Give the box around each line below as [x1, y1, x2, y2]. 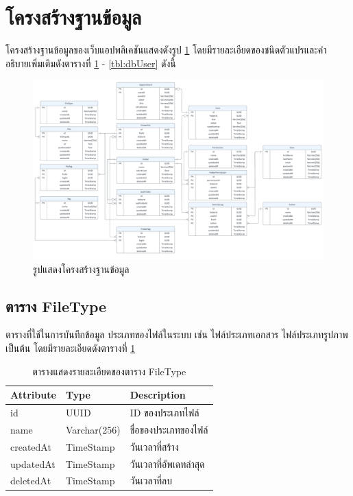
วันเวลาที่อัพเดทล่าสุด [130, 456, 205, 471]
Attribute [10, 388, 56, 402]
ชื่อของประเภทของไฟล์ [130, 422, 208, 436]
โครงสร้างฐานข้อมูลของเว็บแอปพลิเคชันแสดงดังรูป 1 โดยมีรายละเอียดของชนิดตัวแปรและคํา [5, 43, 327, 57]
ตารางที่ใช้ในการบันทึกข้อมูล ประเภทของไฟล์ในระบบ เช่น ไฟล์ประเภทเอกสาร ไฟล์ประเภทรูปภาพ [5, 327, 348, 342]
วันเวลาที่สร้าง [130, 439, 179, 453]
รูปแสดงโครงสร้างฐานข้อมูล [33, 261, 130, 276]
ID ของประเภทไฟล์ [130, 405, 199, 420]
